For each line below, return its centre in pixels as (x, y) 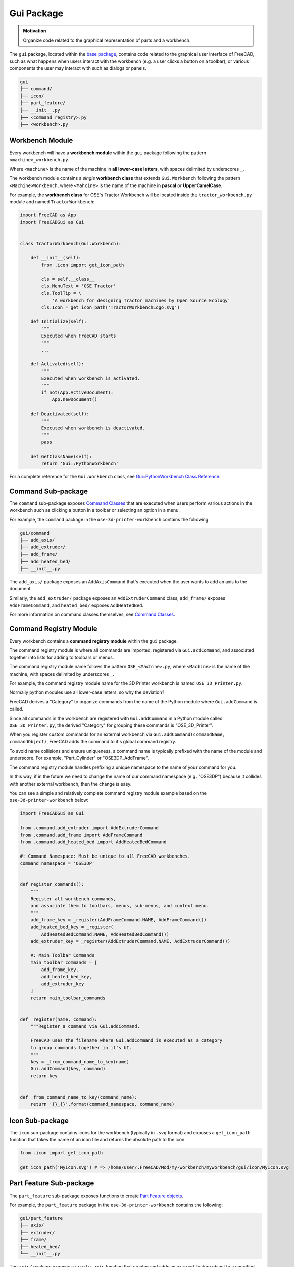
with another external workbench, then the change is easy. (70, 784)
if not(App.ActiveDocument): (77, 393)
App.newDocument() (75, 400)
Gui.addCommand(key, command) (68, 1069)
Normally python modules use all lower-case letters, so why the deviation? (87, 692)
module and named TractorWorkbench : (52, 202)
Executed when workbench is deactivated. (93, 428)
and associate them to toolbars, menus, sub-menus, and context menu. (120, 906)
